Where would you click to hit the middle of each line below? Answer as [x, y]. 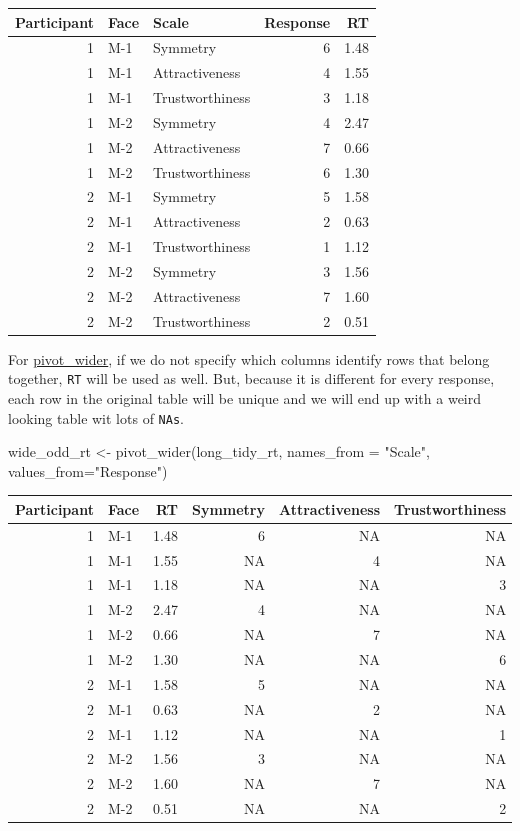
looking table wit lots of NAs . [96, 417]
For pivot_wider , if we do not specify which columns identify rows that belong [249, 358]
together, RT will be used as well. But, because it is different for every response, [251, 378]
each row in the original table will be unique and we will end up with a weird [245, 397]
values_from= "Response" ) [88, 470]
